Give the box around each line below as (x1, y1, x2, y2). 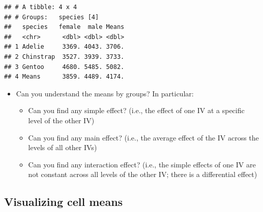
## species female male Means (4, 23, 125, 31)
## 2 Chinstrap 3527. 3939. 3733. (4, 53, 125, 60)
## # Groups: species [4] (4, 13, 99, 21)
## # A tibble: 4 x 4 (4, 4, 77, 11)
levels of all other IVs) (28, 142, 97, 153)
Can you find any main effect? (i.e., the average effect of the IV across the (28, 132, 259, 143)
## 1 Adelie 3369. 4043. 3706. (4, 43, 125, 51)
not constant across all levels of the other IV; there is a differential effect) (28, 169, 257, 180)
